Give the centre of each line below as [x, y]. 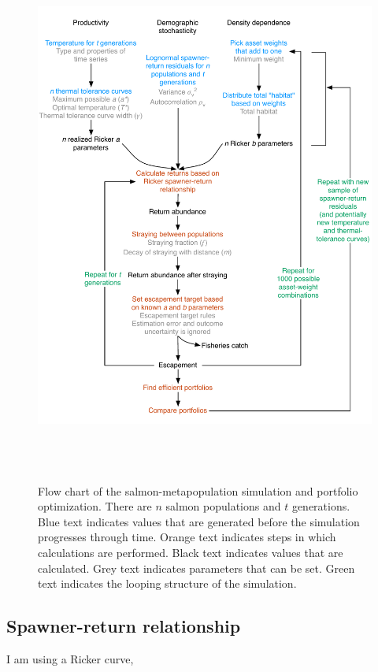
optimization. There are [95, 506]
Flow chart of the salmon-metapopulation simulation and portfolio [198, 490]
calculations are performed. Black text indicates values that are [191, 552]
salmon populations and [223, 506]
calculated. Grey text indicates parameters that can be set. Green [196, 568]
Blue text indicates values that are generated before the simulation [199, 521]
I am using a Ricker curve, [70, 658]
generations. [321, 506]
